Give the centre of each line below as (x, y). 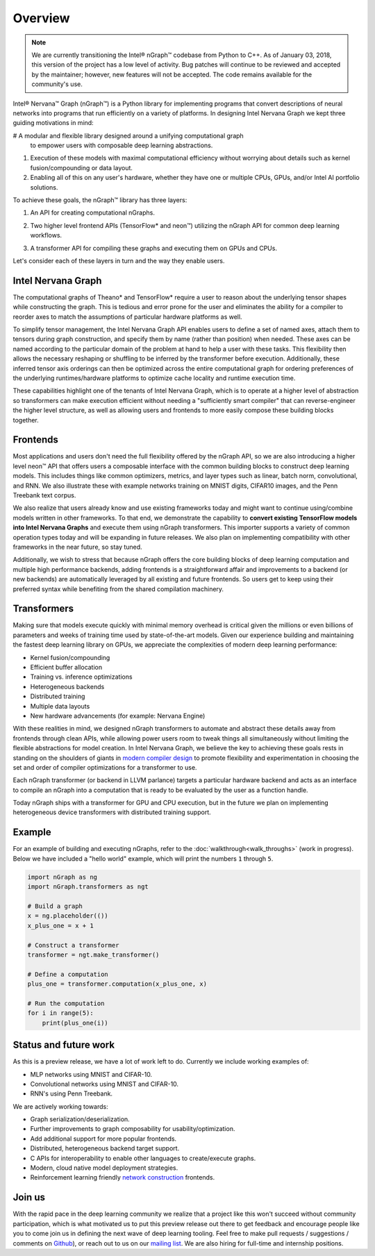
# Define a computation (68, 974)
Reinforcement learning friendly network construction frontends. (123, 1177)
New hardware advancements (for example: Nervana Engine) (118, 716)
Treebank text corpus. (44, 495)
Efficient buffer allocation (66, 668)
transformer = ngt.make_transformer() (93, 955)
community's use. (57, 84)
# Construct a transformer (73, 945)
